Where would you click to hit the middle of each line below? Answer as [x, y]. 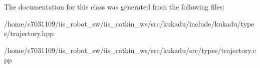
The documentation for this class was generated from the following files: [114, 6]
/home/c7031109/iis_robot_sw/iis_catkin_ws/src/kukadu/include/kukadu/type [129, 23]
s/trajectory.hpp [29, 33]
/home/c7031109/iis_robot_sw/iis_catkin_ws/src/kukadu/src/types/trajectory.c [130, 50]
